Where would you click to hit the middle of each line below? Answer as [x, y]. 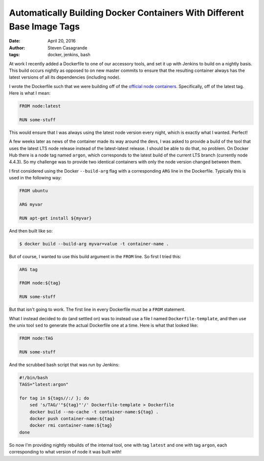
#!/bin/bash [34, 377]
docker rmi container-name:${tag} [71, 426]
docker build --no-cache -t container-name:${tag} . [94, 412]
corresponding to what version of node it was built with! [65, 452]
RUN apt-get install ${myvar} [55, 218]
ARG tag [28, 269]
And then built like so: [31, 231]
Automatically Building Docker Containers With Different [126, 13]
